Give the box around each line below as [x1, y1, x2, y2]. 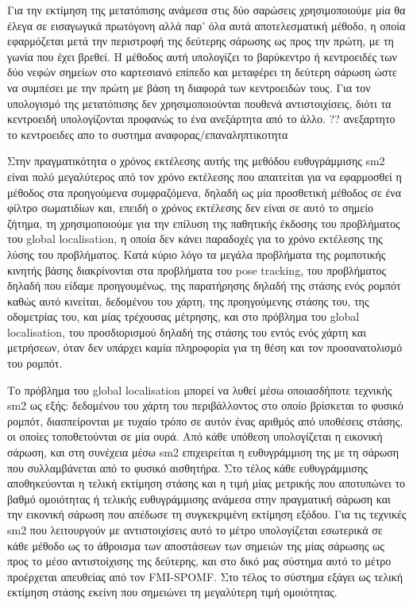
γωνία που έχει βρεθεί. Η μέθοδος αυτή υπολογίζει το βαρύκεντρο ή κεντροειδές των [7, 48, 397, 64]
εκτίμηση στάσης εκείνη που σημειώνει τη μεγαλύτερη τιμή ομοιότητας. [7, 584, 338, 600]
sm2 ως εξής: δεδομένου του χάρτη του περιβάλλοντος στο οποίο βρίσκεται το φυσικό [7, 397, 403, 414]
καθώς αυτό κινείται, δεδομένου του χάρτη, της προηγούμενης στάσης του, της [7, 292, 369, 309]
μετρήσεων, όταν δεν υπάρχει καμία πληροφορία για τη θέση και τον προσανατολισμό [7, 339, 403, 356]
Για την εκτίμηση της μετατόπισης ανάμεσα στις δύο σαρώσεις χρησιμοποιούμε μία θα [7, 2, 406, 17]
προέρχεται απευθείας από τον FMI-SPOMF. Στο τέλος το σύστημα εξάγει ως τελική [7, 568, 403, 584]
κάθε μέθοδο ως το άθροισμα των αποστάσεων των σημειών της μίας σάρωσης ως [7, 537, 384, 553]
